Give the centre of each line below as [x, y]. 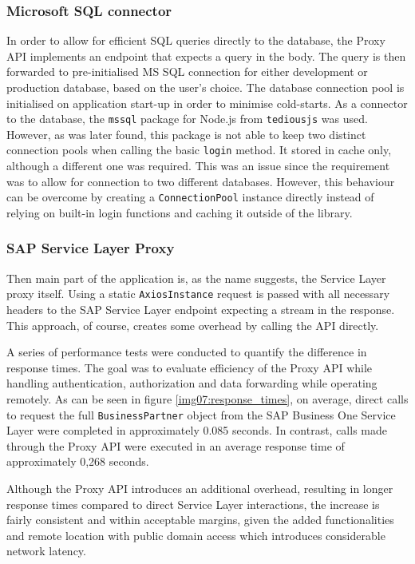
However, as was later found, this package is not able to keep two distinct [186, 134]
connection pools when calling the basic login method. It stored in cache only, [199, 150]
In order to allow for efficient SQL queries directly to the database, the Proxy [196, 40]
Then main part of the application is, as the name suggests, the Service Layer [196, 278]
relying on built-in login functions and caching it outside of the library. [180, 212]
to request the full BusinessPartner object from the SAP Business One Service [201, 414]
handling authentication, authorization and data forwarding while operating [192, 383]
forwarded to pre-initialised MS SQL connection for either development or [187, 71]
